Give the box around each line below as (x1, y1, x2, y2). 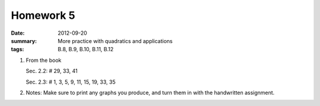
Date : (11, 29, 25, 37)
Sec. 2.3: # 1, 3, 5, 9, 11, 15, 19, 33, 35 (25, 78, 116, 85)
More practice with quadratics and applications (57, 37, 173, 44)
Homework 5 (11, 9, 75, 22)
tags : (11, 46, 24, 53)
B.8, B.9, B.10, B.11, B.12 (57, 46, 114, 53)
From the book (25, 57, 62, 64)
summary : (11, 37, 37, 44)
